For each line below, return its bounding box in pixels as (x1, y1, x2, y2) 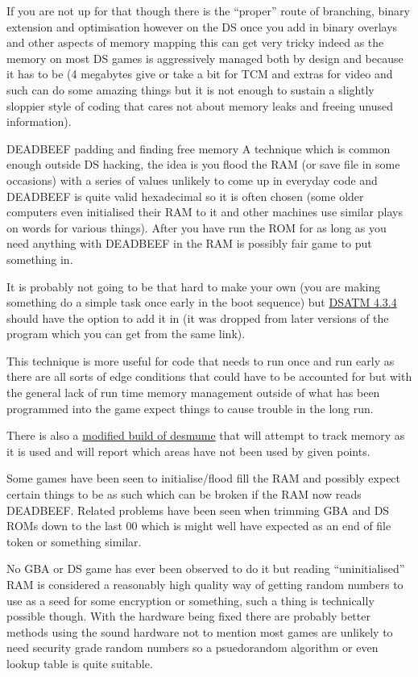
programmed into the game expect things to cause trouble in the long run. (6, 399, 374, 416)
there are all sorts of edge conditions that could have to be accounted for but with (6, 368, 412, 385)
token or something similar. (6, 533, 142, 550)
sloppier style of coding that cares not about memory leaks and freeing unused (6, 97, 394, 114)
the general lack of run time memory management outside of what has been (6, 384, 380, 401)
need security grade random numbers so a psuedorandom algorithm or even (6, 639, 379, 656)
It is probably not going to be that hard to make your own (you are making (6, 278, 381, 295)
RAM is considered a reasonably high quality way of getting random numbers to (6, 576, 404, 592)
